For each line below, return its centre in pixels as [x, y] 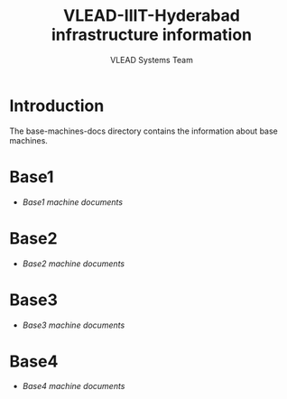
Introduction [57, 106]
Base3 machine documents [74, 325]
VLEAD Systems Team [152, 60]
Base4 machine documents [74, 386]
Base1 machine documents [73, 202]
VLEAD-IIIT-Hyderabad [152, 16]
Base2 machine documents [73, 264]
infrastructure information [152, 35]
